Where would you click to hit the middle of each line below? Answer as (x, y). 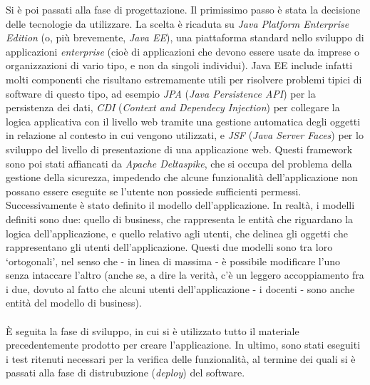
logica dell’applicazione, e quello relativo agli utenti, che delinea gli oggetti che (177, 233)
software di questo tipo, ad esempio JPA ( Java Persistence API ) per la (161, 93)
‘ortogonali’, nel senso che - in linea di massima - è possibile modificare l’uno (173, 261)
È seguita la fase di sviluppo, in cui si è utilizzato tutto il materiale (153, 330)
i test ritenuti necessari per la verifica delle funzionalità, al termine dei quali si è (181, 358)
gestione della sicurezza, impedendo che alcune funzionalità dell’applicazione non (182, 177)
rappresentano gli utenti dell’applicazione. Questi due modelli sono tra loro (169, 247)
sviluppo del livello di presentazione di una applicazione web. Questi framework (179, 149)
